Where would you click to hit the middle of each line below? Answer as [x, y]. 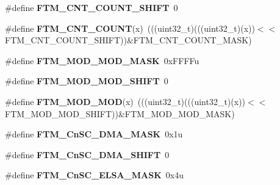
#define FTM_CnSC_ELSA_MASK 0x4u [94, 175]
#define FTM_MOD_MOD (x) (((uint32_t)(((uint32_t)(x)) [125, 101]
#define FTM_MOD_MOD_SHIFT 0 [87, 81]
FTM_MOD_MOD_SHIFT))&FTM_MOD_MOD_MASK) [120, 113]
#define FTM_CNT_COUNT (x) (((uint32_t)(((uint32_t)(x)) [130, 28]
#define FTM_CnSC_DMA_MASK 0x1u [94, 134]
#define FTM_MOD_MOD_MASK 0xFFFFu [102, 60]
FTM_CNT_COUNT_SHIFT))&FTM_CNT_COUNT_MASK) [128, 40]
